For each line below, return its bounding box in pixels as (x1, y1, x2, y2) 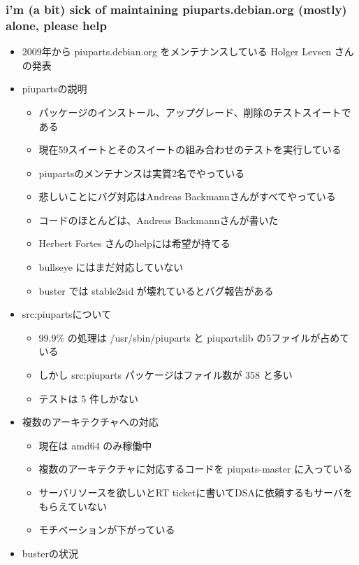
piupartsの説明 (22, 81, 87, 96)
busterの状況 (22, 545, 79, 560)
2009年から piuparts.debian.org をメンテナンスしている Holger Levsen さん (22, 44, 354, 59)
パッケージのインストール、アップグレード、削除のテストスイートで (38, 104, 351, 119)
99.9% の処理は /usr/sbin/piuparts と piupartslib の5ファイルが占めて (38, 330, 350, 344)
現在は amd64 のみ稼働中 (38, 438, 152, 452)
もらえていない (38, 498, 107, 513)
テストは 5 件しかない (38, 391, 138, 405)
